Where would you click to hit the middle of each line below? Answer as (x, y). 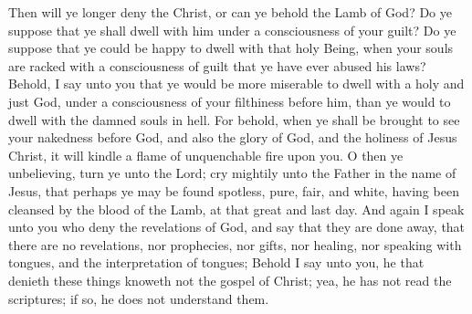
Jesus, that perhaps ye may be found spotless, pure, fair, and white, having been (234, 190)
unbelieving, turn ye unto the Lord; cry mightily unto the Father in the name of (232, 173)
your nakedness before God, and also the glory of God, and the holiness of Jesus (233, 137)
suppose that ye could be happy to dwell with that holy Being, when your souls (231, 48)
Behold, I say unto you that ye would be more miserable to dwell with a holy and (236, 84)
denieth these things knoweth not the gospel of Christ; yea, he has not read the (230, 280)
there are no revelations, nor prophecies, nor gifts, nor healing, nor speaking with (235, 244)
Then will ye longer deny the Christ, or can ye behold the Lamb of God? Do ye (230, 12)
